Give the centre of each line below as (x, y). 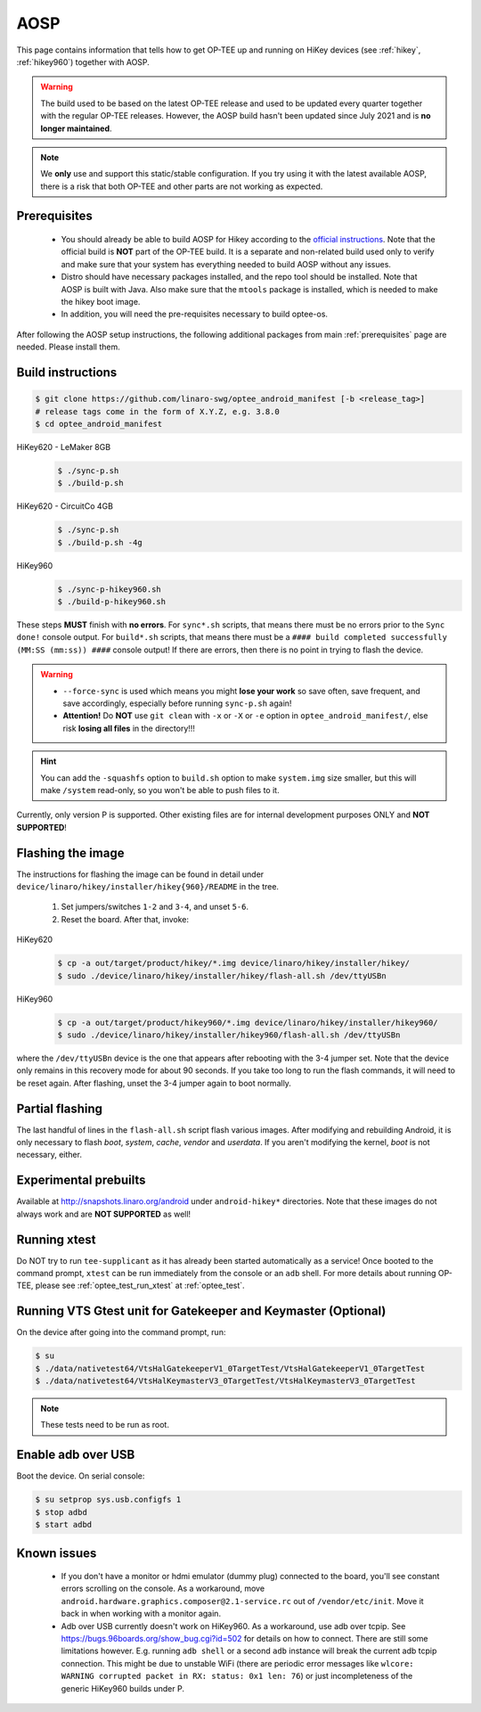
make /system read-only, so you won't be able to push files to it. (160, 790)
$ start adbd (64, 1525)
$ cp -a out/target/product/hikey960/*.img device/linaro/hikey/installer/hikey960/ (248, 1022)
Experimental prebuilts (81, 1180)
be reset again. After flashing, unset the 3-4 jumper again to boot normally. (154, 1083)
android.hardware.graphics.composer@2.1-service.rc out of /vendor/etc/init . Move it (242, 1601)
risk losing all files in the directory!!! (129, 728)
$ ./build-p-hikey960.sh (112, 602)
